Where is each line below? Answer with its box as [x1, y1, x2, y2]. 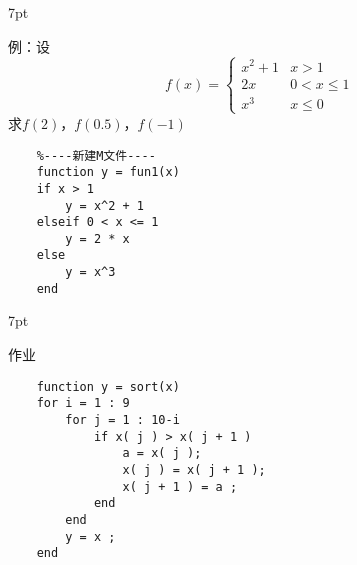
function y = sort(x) [36, 379, 180, 394]
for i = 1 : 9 [36, 396, 130, 411]
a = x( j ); [122, 446, 202, 461]
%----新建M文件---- [36, 148, 156, 163]
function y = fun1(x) [36, 165, 180, 180]
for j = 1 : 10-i [65, 412, 180, 427]
